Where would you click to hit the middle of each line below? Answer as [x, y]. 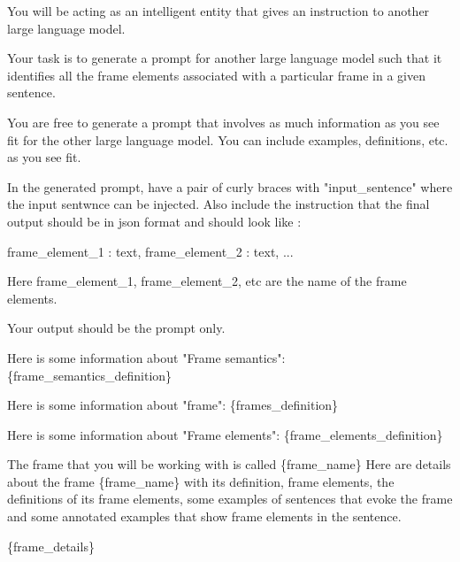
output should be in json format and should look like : [154, 221]
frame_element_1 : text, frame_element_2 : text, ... [150, 251]
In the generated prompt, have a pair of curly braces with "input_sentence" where [230, 186]
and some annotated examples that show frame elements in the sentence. [204, 516]
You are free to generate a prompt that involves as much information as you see [223, 122]
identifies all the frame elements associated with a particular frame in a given [216, 75]
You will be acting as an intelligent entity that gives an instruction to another [218, 11]
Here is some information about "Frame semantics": [146, 357]
